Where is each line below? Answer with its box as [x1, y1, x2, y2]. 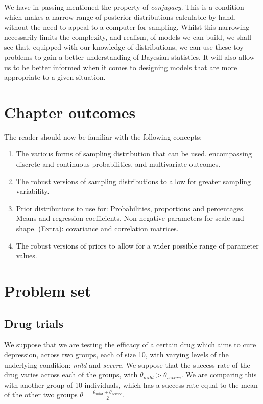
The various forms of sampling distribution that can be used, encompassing [16, 148, 252, 159]
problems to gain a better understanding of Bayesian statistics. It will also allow [4, 51, 255, 62]
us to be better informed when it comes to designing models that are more [4, 61, 237, 72]
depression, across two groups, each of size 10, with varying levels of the [4, 349, 229, 360]
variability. [16, 186, 50, 196]
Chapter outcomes [4, 101, 136, 122]
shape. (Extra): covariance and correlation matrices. [16, 223, 179, 234]
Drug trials [4, 315, 64, 331]
